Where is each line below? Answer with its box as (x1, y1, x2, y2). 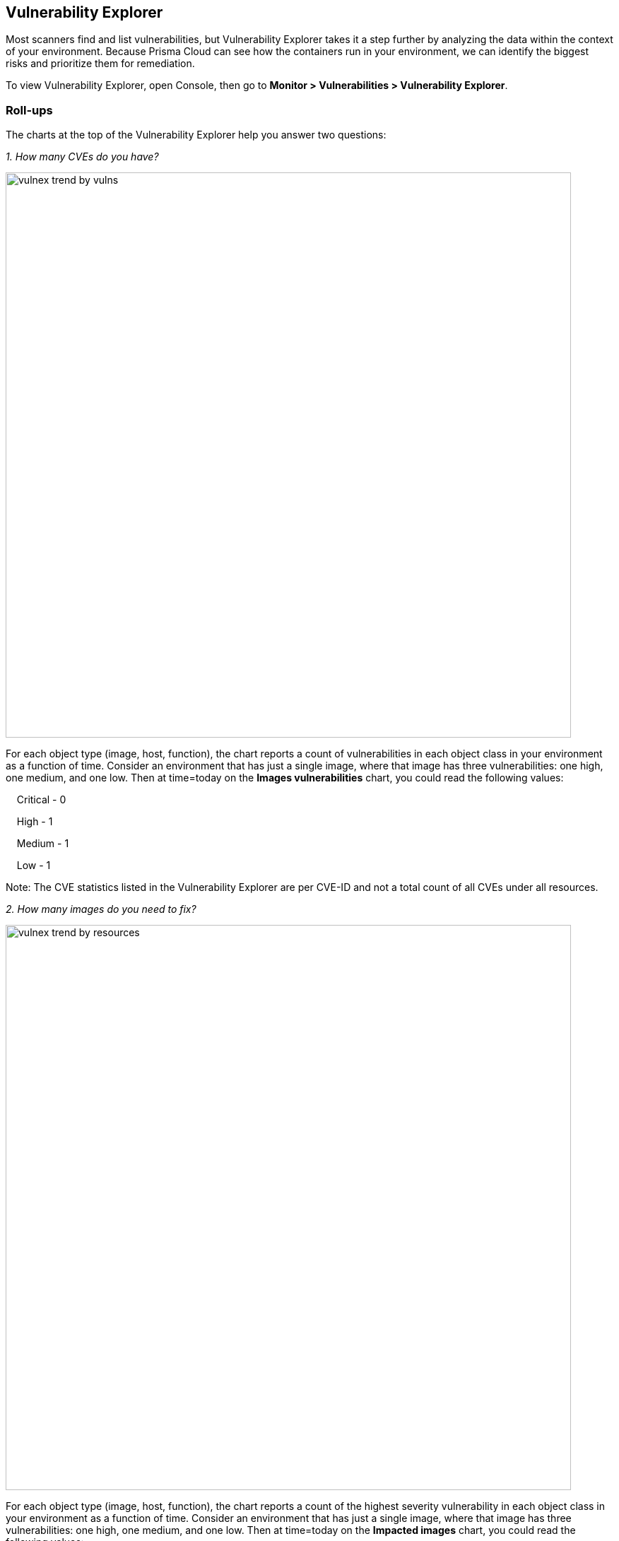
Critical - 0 (16, 793, 66, 806)
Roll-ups (6, 102, 53, 117)
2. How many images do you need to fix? (6, 903, 196, 916)
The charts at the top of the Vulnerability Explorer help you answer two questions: (6, 129, 387, 141)
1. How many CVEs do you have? (6, 150, 159, 163)
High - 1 (16, 815, 53, 828)
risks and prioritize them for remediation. (6, 57, 195, 70)
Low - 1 (16, 859, 51, 872)
